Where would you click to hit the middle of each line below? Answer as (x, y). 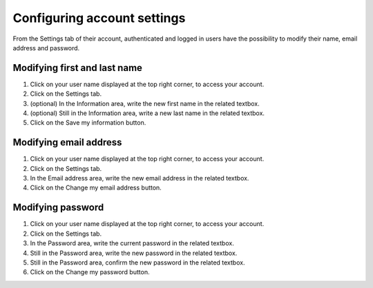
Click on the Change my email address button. (96, 188)
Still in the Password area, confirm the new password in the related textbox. (137, 263)
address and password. (46, 48)
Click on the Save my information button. (88, 123)
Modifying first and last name (78, 68)
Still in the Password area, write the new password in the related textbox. (134, 253)
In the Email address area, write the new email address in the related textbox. (140, 178)
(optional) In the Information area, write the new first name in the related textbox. (145, 103)
